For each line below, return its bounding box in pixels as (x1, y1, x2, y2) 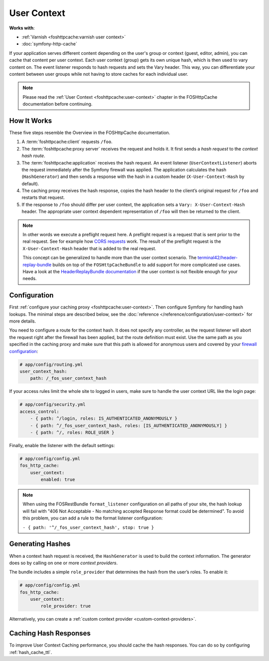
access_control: (19, 409, 60, 414)
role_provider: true (40, 603, 91, 609)
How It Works (9, 116, 52, 125)
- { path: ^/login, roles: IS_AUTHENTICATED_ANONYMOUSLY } (30, 416, 178, 421)
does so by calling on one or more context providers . (9, 560, 118, 566)
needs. (22, 276, 37, 282)
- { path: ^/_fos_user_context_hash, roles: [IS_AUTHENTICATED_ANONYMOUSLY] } (30, 423, 228, 428)
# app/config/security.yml (19, 402, 86, 407)
